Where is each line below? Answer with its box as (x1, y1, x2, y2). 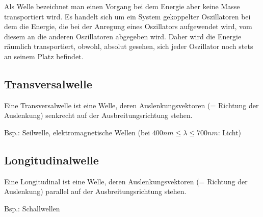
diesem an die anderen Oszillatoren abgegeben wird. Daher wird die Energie (4, 31, 242, 41)
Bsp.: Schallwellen (4, 203, 60, 213)
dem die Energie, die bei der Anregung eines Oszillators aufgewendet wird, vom (4, 21, 252, 32)
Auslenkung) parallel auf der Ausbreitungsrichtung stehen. (4, 186, 187, 197)
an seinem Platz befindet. (4, 51, 84, 61)
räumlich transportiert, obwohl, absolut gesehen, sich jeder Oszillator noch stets (4, 41, 253, 52)
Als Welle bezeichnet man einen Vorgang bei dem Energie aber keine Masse (4, 1, 240, 11)
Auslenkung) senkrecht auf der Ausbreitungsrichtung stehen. (4, 110, 193, 120)
